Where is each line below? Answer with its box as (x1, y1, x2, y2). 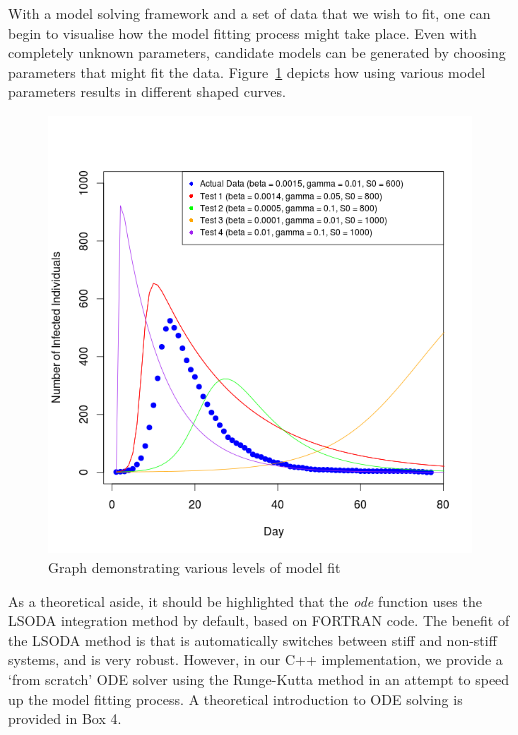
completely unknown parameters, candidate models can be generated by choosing (8, 42, 506, 63)
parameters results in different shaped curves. (8, 81, 286, 102)
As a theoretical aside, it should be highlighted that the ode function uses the (8, 590, 482, 611)
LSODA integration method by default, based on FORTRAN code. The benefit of (8, 610, 510, 631)
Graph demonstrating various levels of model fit (48, 556, 341, 577)
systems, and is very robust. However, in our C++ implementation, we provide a (8, 649, 503, 670)
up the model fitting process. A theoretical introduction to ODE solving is (8, 688, 463, 709)
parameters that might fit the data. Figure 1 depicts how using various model (8, 61, 486, 82)
